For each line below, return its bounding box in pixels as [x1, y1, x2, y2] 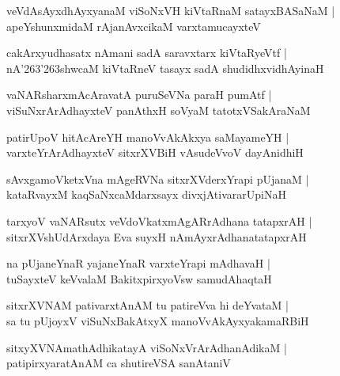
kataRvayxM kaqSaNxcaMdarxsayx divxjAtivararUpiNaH [6, 186, 286, 203]
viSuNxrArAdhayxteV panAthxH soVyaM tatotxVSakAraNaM [6, 101, 311, 118]
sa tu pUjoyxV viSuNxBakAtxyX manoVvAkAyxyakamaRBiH [6, 312, 309, 329]
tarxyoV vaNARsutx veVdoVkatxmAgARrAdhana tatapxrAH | [6, 212, 312, 229]
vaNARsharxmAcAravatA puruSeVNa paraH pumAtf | [6, 86, 272, 103]
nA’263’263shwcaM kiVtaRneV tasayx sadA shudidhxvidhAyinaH [6, 59, 324, 76]
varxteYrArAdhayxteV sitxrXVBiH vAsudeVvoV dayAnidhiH [6, 144, 304, 161]
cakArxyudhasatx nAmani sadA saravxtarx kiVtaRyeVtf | [6, 44, 287, 61]
